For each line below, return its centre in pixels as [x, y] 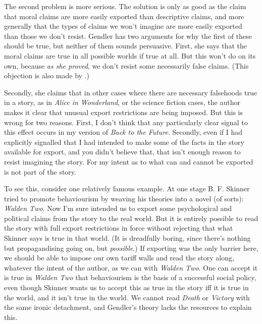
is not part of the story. [40, 171]
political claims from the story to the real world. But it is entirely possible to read [131, 218]
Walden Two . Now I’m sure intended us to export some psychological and [118, 208]
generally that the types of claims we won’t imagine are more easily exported [123, 26]
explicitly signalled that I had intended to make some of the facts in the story [124, 142]
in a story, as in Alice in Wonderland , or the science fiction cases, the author [122, 102]
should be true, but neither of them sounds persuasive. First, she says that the [125, 46]
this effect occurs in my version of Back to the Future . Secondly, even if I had [123, 132]
